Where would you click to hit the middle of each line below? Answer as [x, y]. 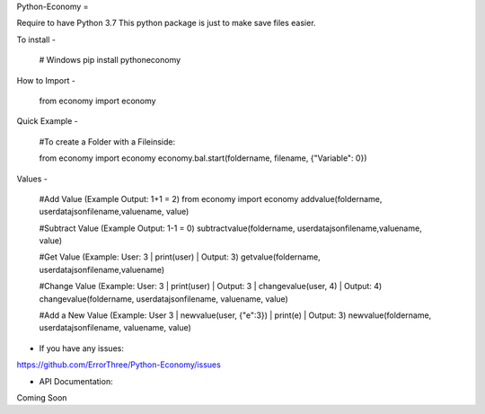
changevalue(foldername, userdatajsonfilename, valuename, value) [164, 299]
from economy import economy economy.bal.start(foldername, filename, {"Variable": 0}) [203, 158]
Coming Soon [42, 397]
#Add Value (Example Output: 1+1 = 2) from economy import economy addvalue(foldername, [211, 198]
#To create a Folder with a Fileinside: [107, 141]
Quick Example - [47, 121]
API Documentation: [76, 381]
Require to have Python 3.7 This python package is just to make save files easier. [166, 23]
